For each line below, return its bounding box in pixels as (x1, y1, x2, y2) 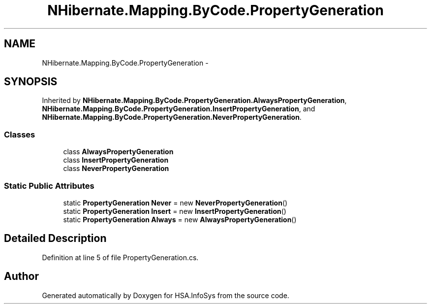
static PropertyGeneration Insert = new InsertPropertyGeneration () (63, 206, 286, 215)
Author (4, 270, 39, 283)
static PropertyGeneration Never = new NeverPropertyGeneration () (63, 198, 288, 207)
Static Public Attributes (4, 180, 94, 191)
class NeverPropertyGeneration (63, 164, 169, 173)
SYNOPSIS (4, 75, 58, 88)
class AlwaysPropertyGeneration (63, 147, 174, 156)
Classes (4, 129, 35, 139)
